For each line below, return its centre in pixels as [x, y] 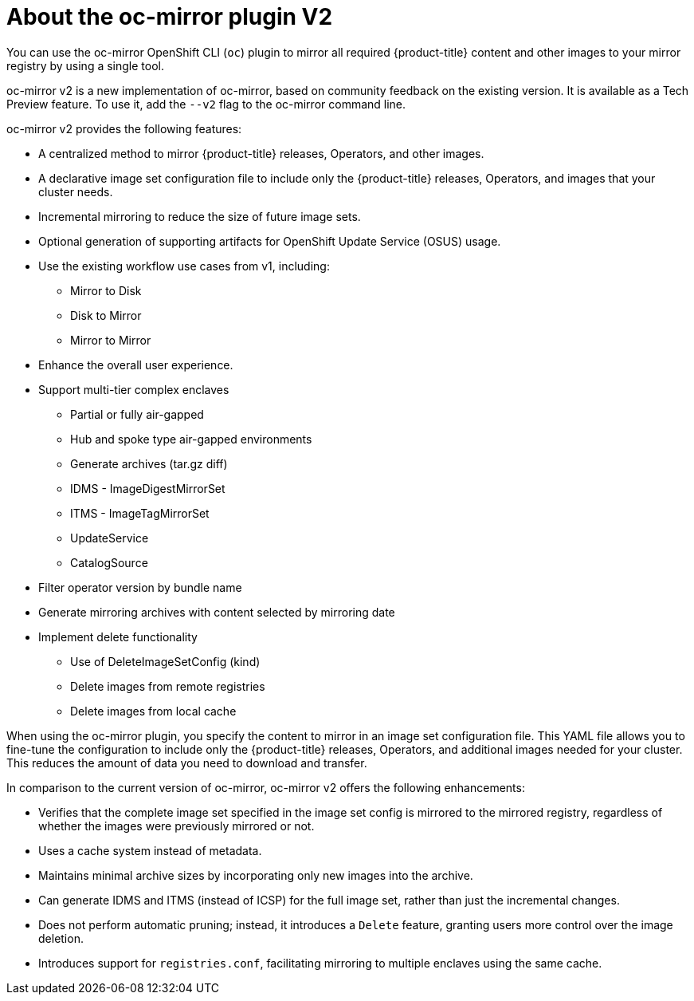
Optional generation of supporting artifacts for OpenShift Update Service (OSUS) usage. [270, 241]
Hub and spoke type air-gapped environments [191, 439]
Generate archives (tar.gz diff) [149, 463]
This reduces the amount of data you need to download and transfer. [187, 763]
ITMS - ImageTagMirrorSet [140, 513]
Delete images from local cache [153, 711]
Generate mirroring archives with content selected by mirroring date [217, 612]
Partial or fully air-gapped [137, 414]
